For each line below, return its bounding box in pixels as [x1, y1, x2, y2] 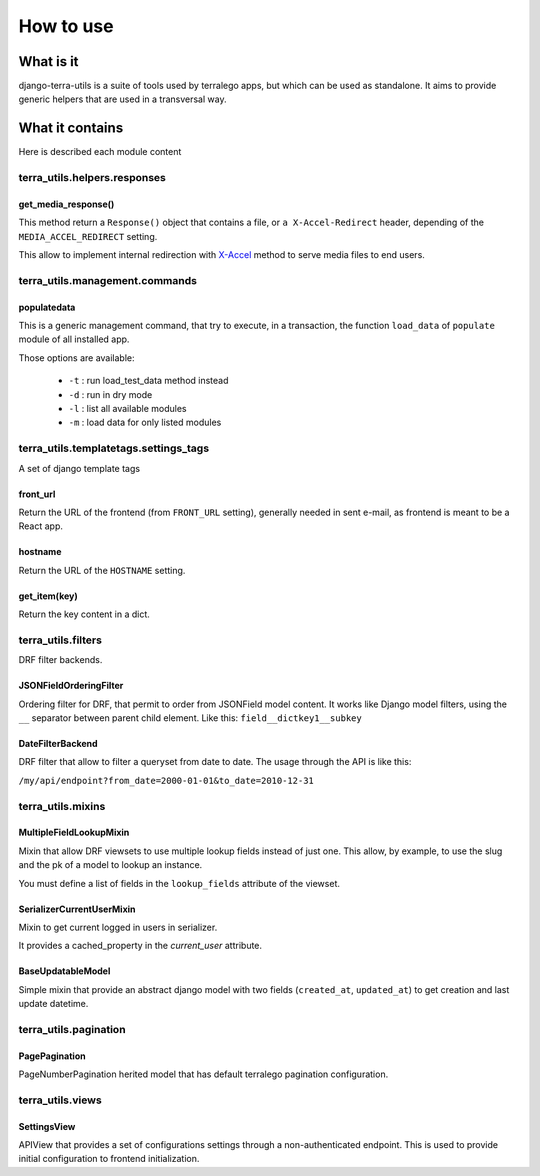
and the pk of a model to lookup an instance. [18, 859, 203, 871]
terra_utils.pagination [18, 1022, 126, 1036]
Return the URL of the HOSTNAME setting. [18, 564, 186, 576]
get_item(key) [18, 590, 79, 602]
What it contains [18, 120, 124, 137]
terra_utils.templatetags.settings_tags [18, 441, 210, 455]
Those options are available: [18, 351, 135, 364]
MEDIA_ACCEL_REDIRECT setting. [18, 230, 158, 242]
